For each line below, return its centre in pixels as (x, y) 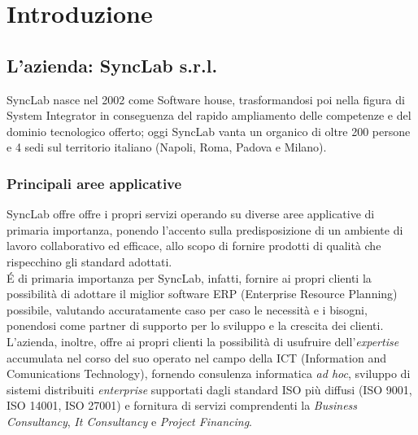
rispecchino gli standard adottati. (89, 261)
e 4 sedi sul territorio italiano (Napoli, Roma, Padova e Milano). (167, 147)
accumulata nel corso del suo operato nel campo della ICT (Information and (196, 357)
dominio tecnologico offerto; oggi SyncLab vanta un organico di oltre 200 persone (209, 131)
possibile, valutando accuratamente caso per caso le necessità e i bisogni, (187, 309)
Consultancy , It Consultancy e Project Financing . (130, 421)
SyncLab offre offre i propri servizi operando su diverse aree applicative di (191, 214)
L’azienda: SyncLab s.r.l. (112, 65)
